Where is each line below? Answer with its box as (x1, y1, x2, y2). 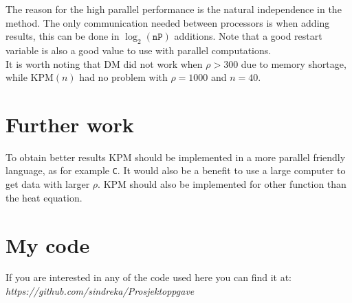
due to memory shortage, (241, 56, 346, 71)
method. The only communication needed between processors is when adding (5, 15, 330, 29)
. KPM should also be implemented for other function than (98, 177, 346, 191)
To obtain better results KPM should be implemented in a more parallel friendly (5, 149, 346, 164)
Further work (5, 110, 134, 138)
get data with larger (5, 177, 90, 191)
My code (5, 230, 90, 258)
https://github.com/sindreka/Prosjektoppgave (5, 284, 195, 298)
